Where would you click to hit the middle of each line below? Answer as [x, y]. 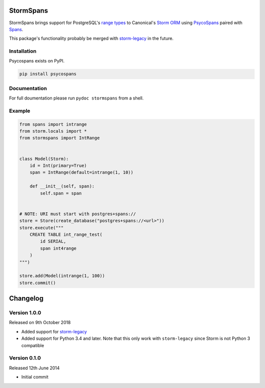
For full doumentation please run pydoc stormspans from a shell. [76, 98]
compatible [33, 345]
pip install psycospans [48, 74]
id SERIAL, [53, 242]
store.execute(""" [41, 227]
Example [20, 111]
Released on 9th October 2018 [40, 323]
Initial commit [35, 377]
